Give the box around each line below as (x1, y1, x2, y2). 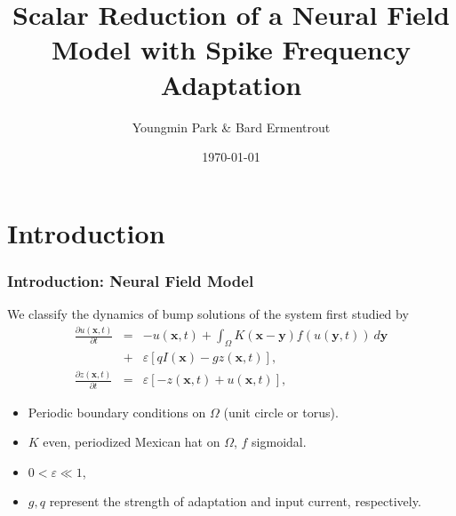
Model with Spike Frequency (52, 31, 411, 67)
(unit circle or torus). (223, 402, 339, 421)
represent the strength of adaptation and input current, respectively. (49, 492, 421, 511)
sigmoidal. (252, 433, 307, 451)
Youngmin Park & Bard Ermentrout (132, 117, 331, 136)
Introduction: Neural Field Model (7, 269, 254, 291)
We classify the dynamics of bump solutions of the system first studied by (7, 305, 409, 323)
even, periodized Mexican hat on (43, 433, 220, 451)
